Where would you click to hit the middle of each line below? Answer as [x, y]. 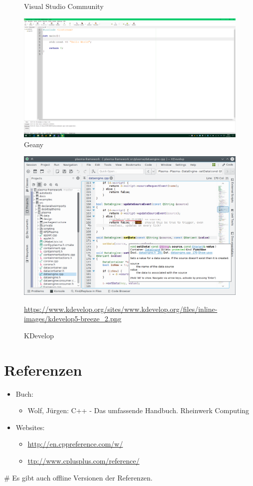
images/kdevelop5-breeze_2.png [73, 319]
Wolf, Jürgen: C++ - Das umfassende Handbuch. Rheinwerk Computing [138, 410]
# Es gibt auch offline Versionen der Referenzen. [78, 477]
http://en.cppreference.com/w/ [75, 444]
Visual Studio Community [64, 6]
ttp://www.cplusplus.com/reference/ [84, 460]
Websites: [30, 427]
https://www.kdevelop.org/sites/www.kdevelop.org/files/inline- [121, 309]
